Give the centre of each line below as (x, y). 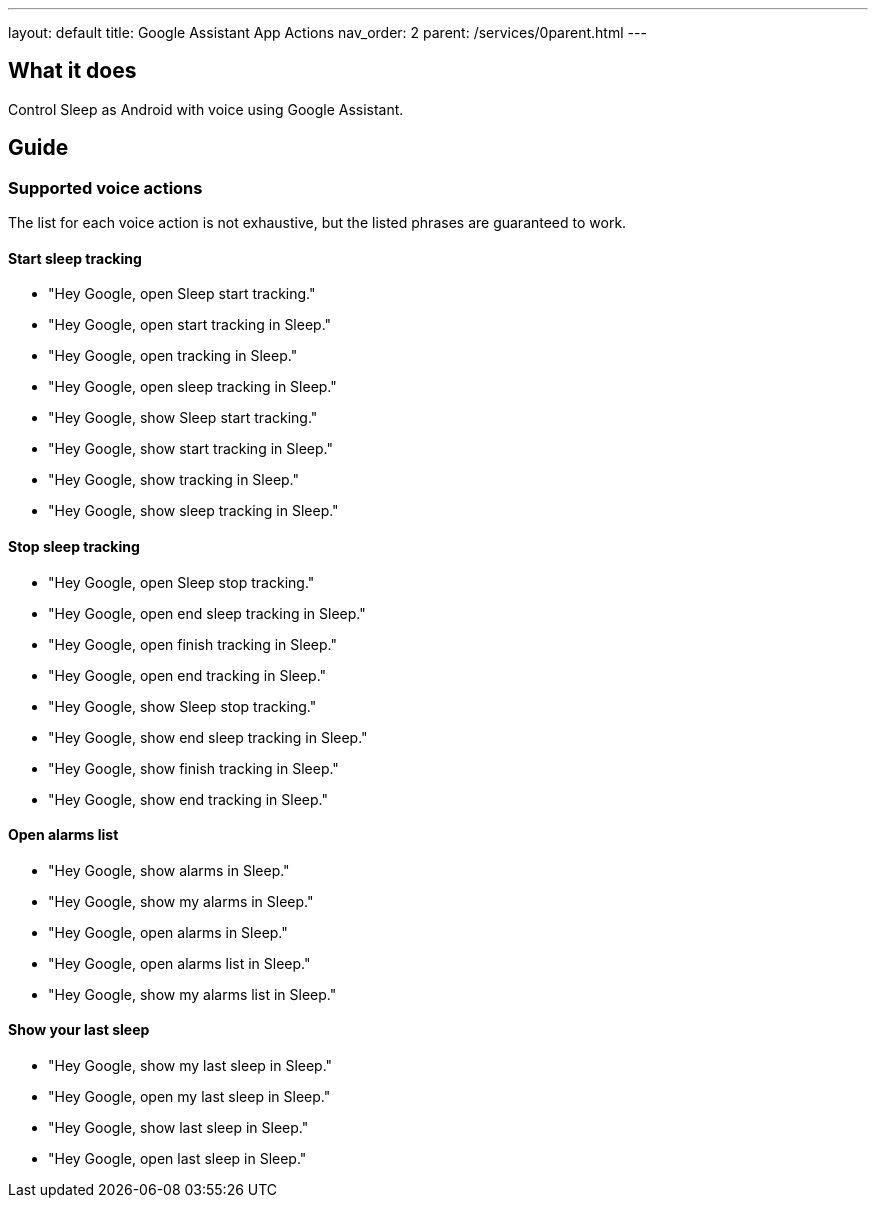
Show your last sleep (79, 1030)
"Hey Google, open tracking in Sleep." (173, 356)
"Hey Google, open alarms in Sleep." (168, 932)
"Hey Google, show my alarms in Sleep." (181, 901)
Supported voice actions (105, 187)
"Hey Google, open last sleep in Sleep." (177, 1158)
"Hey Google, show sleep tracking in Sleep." (193, 511)
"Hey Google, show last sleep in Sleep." (178, 1127)
